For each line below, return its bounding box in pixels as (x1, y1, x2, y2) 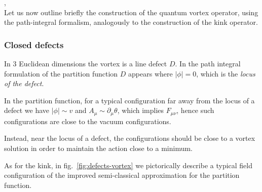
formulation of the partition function (4, 68, 118, 79)
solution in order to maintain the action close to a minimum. (4, 143, 193, 153)
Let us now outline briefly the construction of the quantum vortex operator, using (4, 7, 258, 17)
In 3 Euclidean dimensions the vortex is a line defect (4, 58, 167, 68)
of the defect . (4, 78, 44, 89)
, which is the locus (196, 68, 255, 79)
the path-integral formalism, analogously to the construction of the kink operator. (4, 17, 258, 27)
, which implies (117, 105, 164, 116)
